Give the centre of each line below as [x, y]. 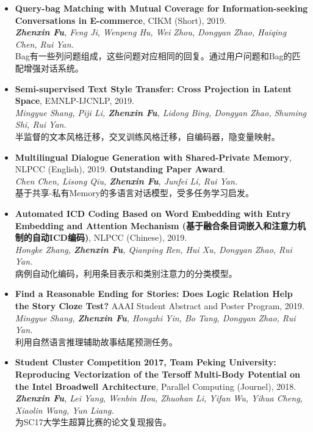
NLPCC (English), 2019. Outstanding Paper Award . [120, 169]
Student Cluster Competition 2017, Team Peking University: [146, 362]
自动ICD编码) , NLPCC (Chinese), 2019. [110, 237]
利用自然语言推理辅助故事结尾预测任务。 [96, 341]
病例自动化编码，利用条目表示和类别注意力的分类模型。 [126, 273]
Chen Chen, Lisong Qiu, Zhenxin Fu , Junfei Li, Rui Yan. [126, 181]
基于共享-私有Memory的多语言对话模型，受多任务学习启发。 [135, 193]
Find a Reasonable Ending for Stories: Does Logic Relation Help [154, 294]
